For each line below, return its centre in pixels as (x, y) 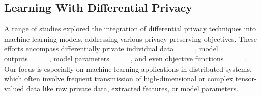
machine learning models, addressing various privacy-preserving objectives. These (130, 38)
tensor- (246, 78)
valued (14, 88)
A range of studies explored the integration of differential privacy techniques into (130, 29)
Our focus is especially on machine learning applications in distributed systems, (128, 68)
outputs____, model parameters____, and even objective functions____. (126, 58)
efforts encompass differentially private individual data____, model (111, 48)
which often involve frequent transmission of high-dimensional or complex (119, 78)
